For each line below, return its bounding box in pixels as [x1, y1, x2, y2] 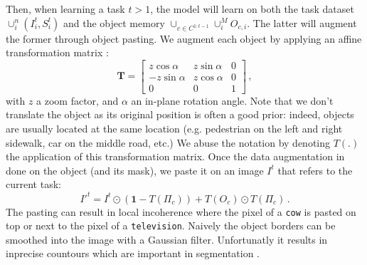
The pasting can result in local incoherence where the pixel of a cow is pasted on [6, 204, 356, 219]
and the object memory [63, 15, 165, 30]
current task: [6, 177, 61, 192]
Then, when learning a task [6, 1, 125, 16]
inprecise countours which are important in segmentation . [6, 246, 260, 261]
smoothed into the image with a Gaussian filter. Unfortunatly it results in [6, 232, 328, 246]
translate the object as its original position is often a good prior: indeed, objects [6, 107, 354, 122]
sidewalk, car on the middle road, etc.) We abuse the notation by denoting [6, 135, 331, 150]
